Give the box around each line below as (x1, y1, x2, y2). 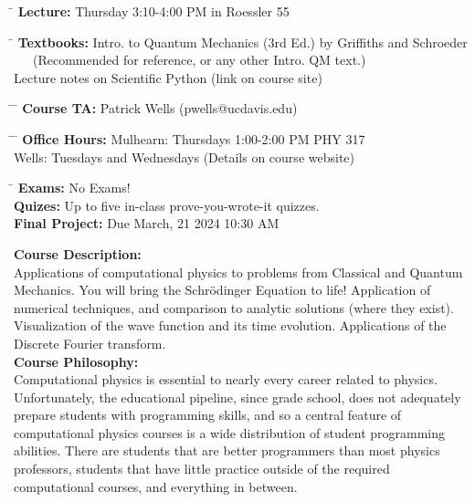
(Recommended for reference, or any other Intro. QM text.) (32, 50, 366, 69)
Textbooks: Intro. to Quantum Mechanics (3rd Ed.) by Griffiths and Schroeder (17, 32, 468, 51)
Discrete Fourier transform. (14, 333, 166, 352)
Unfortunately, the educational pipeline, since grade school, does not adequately (14, 387, 461, 406)
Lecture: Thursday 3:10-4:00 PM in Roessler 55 (17, 2, 290, 20)
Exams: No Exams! (17, 178, 131, 197)
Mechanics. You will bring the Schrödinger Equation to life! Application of (14, 280, 431, 299)
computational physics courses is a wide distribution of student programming (14, 423, 446, 442)
